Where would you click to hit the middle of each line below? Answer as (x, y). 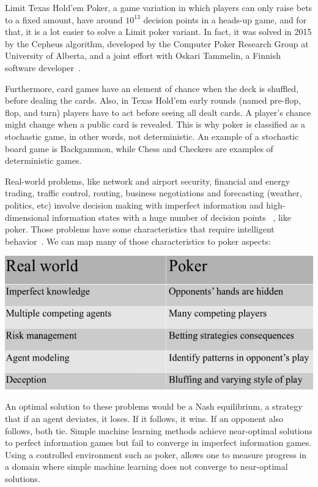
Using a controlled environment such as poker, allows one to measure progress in (156, 454)
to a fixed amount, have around (64, 19)
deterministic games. (43, 160)
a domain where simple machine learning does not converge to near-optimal (146, 466)
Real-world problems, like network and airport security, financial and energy (148, 181)
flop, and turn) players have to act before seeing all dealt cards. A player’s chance (158, 112)
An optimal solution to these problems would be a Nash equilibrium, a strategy (154, 406)
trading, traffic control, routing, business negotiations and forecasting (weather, (153, 193)
